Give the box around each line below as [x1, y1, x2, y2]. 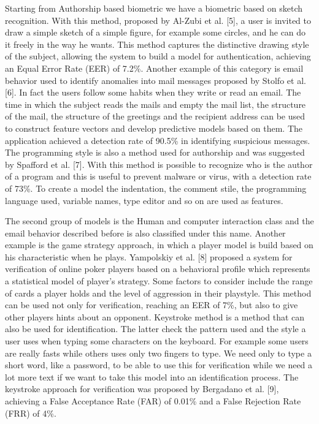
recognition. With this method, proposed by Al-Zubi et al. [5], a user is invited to [5, 13, 312, 26]
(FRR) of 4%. [5, 406, 56, 419]
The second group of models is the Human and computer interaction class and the [5, 214, 314, 227]
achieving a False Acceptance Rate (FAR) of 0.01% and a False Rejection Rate [5, 395, 301, 407]
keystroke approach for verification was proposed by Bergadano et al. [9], [5, 382, 279, 395]
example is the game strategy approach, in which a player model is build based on [5, 238, 313, 251]
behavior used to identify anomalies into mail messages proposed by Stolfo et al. [5, 74, 306, 86]
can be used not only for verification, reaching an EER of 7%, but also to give [5, 298, 298, 311]
